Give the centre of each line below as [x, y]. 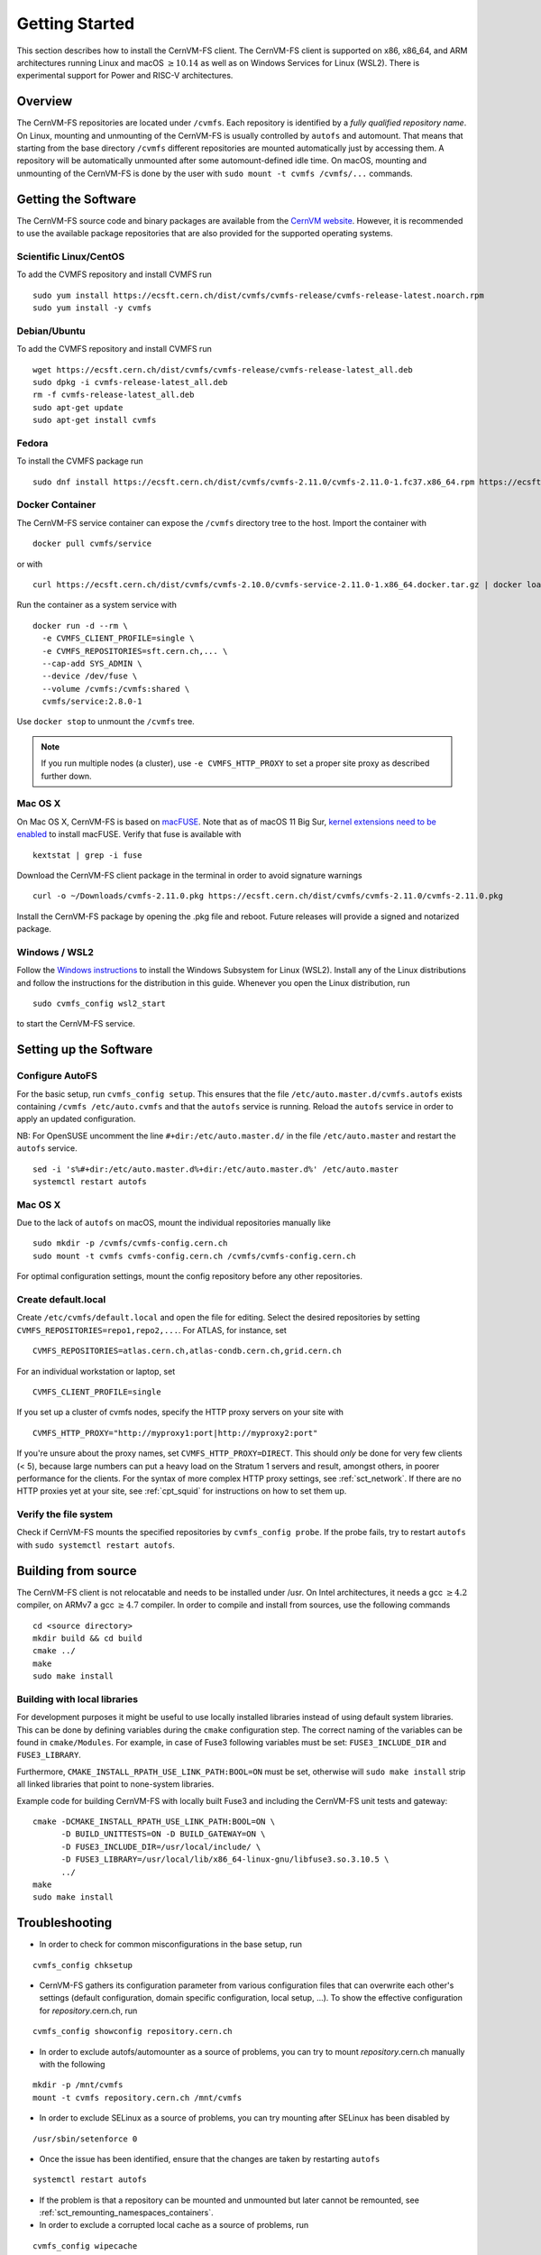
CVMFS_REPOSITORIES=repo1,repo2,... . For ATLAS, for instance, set [152, 1330]
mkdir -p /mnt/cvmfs [78, 2085]
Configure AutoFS [57, 1076]
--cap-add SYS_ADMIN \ [92, 663]
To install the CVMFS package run [80, 461]
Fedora [32, 443]
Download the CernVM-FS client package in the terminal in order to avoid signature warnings [189, 875]
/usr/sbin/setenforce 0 [85, 2139]
